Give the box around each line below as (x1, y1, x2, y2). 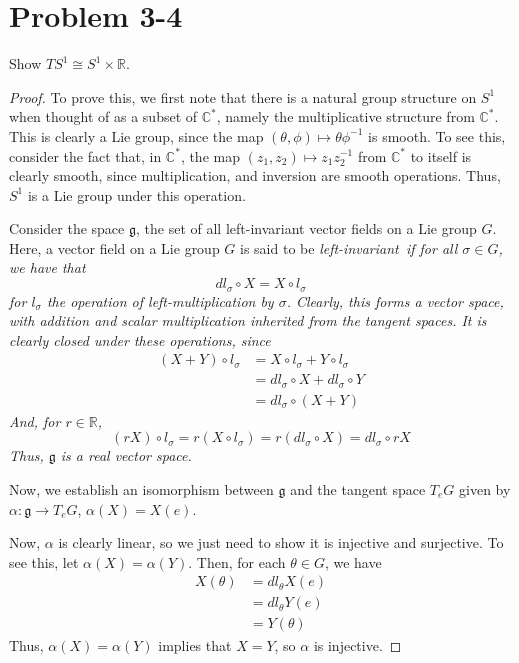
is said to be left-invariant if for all (240, 237, 458, 258)
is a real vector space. (60, 445, 192, 466)
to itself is (410, 145, 472, 166)
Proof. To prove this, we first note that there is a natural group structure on (9, 86, 477, 107)
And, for (9, 410, 61, 431)
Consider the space (9, 218, 125, 239)
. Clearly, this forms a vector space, (286, 290, 504, 311)
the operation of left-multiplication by (46, 290, 274, 311)
